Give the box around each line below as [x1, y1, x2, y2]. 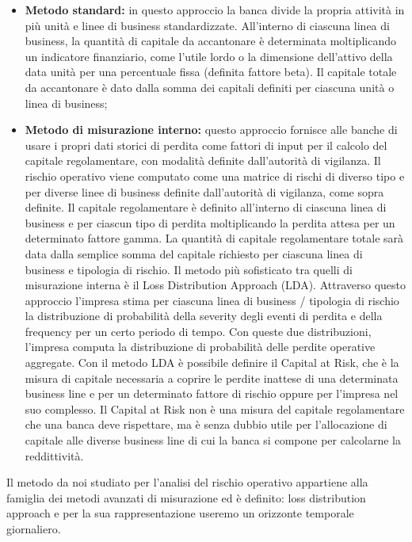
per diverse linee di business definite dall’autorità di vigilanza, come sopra [25, 183, 384, 200]
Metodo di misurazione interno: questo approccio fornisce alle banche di [25, 121, 398, 138]
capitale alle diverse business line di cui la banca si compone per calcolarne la [25, 432, 401, 448]
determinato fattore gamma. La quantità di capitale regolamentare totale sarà [25, 230, 404, 246]
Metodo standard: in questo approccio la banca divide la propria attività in [25, 2, 405, 17]
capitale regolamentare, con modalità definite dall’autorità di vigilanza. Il [25, 152, 381, 169]
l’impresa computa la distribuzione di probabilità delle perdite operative [25, 338, 376, 355]
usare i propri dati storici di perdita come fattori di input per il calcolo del [25, 136, 387, 153]
